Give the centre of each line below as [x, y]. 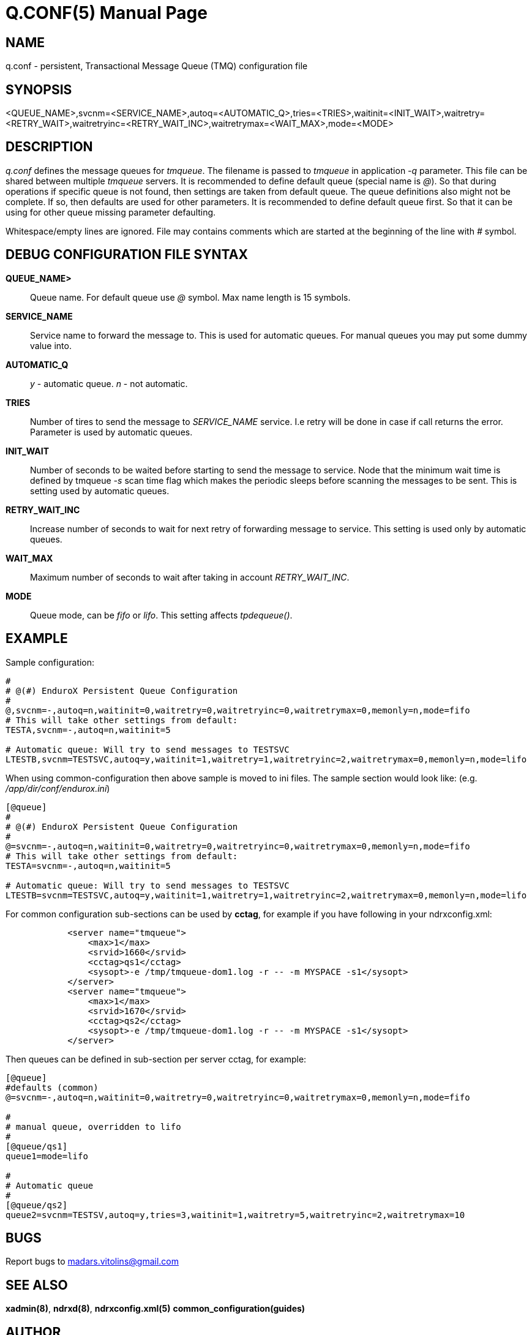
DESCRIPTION [49, 147]
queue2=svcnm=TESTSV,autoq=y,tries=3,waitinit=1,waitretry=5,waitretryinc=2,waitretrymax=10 [235, 1215]
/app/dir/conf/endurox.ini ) [58, 788]
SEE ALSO [37, 1285]
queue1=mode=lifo [47, 1156]
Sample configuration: [50, 662]
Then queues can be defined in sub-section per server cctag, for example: [156, 1059]
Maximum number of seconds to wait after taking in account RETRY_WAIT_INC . [190, 577]
